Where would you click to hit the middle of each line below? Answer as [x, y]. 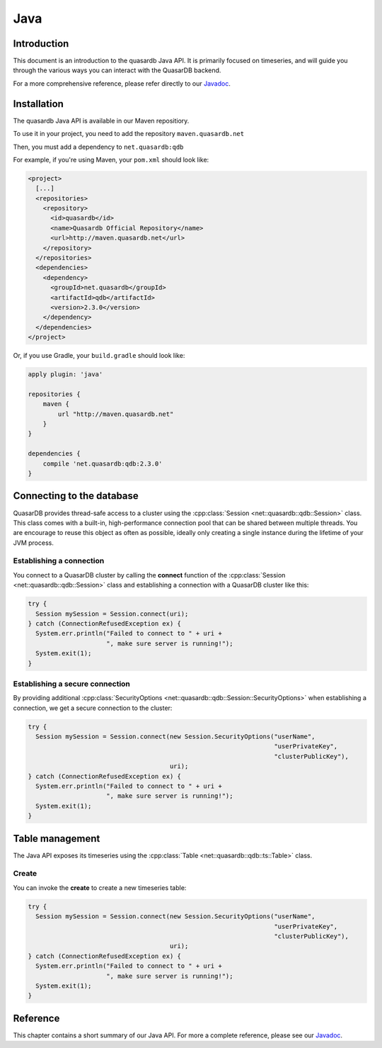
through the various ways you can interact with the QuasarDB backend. [117, 70]
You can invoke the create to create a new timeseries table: [100, 888]
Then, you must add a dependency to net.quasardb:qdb [98, 147]
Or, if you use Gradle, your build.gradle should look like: [99, 356]
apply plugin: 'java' [65, 374]
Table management [57, 839]
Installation [38, 104]
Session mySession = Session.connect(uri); [112, 614]
